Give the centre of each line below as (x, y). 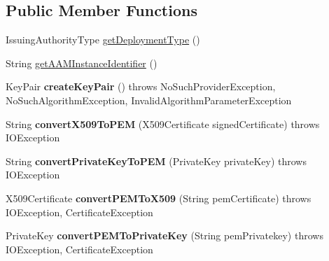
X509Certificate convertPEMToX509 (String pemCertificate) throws (159, 198)
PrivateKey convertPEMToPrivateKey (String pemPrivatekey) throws (164, 235)
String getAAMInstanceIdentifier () (82, 63)
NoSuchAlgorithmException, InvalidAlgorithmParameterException (149, 100)
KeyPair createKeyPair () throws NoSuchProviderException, (141, 86)
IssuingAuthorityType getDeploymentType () (103, 40)
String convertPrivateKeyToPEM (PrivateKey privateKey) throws (156, 161)
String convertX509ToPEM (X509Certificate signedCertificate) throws (163, 124)
